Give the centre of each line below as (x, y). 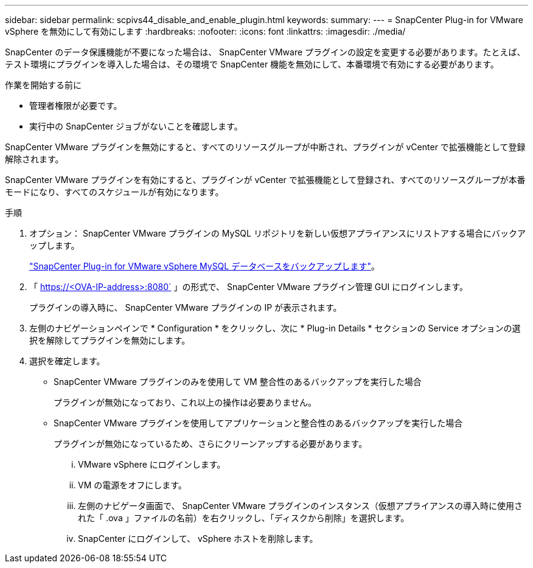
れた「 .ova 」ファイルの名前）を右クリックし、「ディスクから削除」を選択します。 (244, 518)
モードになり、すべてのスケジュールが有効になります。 (114, 192)
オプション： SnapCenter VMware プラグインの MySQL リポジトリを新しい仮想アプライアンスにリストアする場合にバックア (278, 233)
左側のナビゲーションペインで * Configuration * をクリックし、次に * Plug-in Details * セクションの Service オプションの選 (275, 328)
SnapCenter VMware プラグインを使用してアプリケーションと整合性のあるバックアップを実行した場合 (258, 423)
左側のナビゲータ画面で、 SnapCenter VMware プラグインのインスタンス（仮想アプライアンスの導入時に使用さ (300, 506)
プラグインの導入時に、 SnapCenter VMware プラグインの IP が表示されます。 (186, 307)
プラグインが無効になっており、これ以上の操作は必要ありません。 (185, 402)
